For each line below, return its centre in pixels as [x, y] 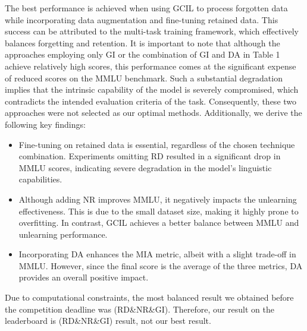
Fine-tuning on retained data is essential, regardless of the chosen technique [157, 144]
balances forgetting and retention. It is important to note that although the [142, 42]
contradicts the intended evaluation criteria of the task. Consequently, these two [151, 101]
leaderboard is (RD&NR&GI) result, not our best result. [108, 321]
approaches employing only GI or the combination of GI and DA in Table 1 [142, 54]
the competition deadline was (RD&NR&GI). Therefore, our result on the [140, 309]
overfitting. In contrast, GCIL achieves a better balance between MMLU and [159, 223]
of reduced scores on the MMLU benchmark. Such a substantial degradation [144, 78]
